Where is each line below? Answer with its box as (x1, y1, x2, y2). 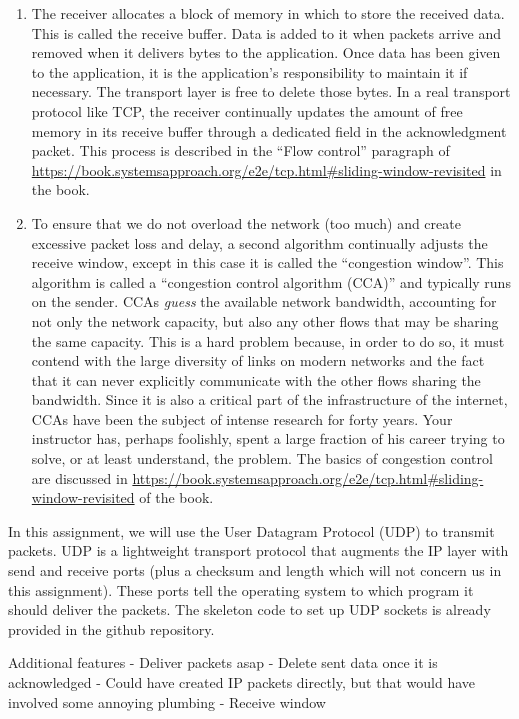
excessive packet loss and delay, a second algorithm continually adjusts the (31, 232, 488, 253)
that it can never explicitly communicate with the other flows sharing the (31, 369, 481, 390)
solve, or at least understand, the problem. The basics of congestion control (31, 448, 493, 469)
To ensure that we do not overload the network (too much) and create (31, 212, 461, 233)
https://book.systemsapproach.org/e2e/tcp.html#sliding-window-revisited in (31, 159, 502, 180)
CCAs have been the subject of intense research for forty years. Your (31, 408, 453, 429)
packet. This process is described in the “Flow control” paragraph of (31, 140, 450, 161)
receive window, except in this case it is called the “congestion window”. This (31, 252, 504, 273)
